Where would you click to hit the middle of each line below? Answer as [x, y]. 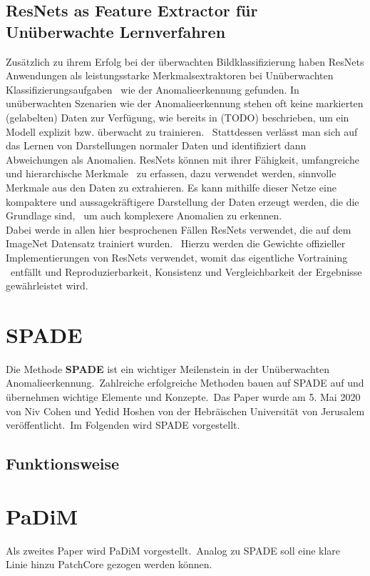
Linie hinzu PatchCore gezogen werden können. [109, 564]
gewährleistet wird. [47, 285]
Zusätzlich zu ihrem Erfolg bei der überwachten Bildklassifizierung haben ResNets [185, 61]
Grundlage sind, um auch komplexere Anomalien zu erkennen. [144, 215]
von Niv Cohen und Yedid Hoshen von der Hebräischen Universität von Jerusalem [185, 411]
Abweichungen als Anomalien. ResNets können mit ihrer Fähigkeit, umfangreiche [183, 159]
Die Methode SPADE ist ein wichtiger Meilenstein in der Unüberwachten [168, 368]
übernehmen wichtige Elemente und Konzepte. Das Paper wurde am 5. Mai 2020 [183, 397]
